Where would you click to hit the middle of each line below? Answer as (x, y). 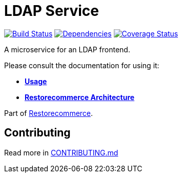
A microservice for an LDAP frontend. (67, 49)
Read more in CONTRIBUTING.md (61, 152)
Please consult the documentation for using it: (82, 65)
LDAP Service (52, 11)
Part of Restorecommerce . (49, 113)
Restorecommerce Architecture (80, 97)
